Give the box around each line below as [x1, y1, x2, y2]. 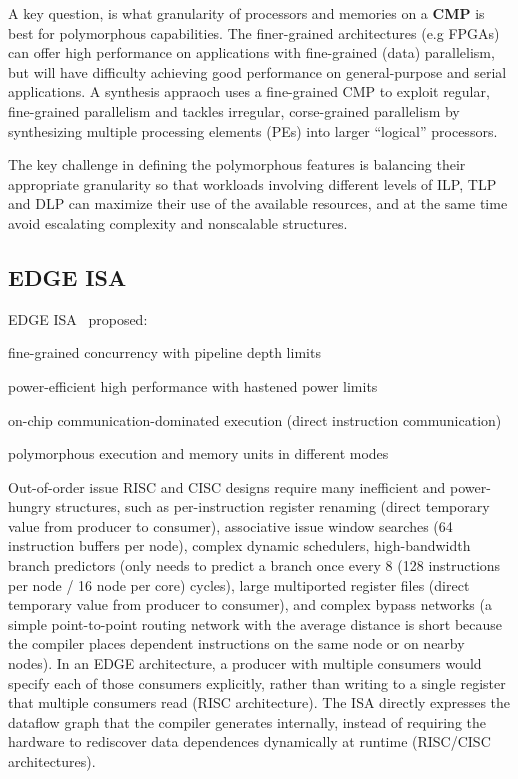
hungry [8, 496, 51, 517]
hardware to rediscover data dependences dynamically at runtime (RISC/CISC [8, 731, 491, 752]
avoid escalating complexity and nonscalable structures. [8, 212, 348, 233]
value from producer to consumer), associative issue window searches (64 [8, 515, 453, 536]
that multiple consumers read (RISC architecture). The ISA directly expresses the [8, 692, 511, 713]
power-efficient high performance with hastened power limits [8, 375, 378, 396]
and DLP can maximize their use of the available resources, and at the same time [8, 193, 508, 214]
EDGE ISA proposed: [8, 308, 148, 329]
